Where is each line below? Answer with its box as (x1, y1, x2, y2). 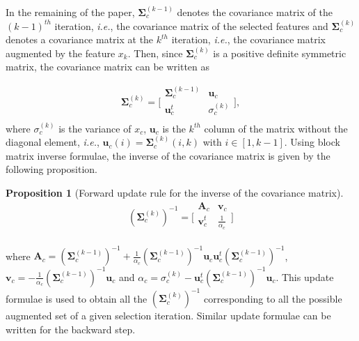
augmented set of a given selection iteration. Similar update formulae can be (6, 308, 331, 323)
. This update (276, 269, 334, 284)
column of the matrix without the (204, 121, 348, 135)
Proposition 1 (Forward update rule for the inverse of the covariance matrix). (6, 185, 344, 199)
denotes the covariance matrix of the (177, 5, 333, 19)
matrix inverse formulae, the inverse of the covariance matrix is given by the (6, 148, 330, 162)
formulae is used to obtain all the (6, 291, 147, 305)
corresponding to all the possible (203, 291, 342, 305)
